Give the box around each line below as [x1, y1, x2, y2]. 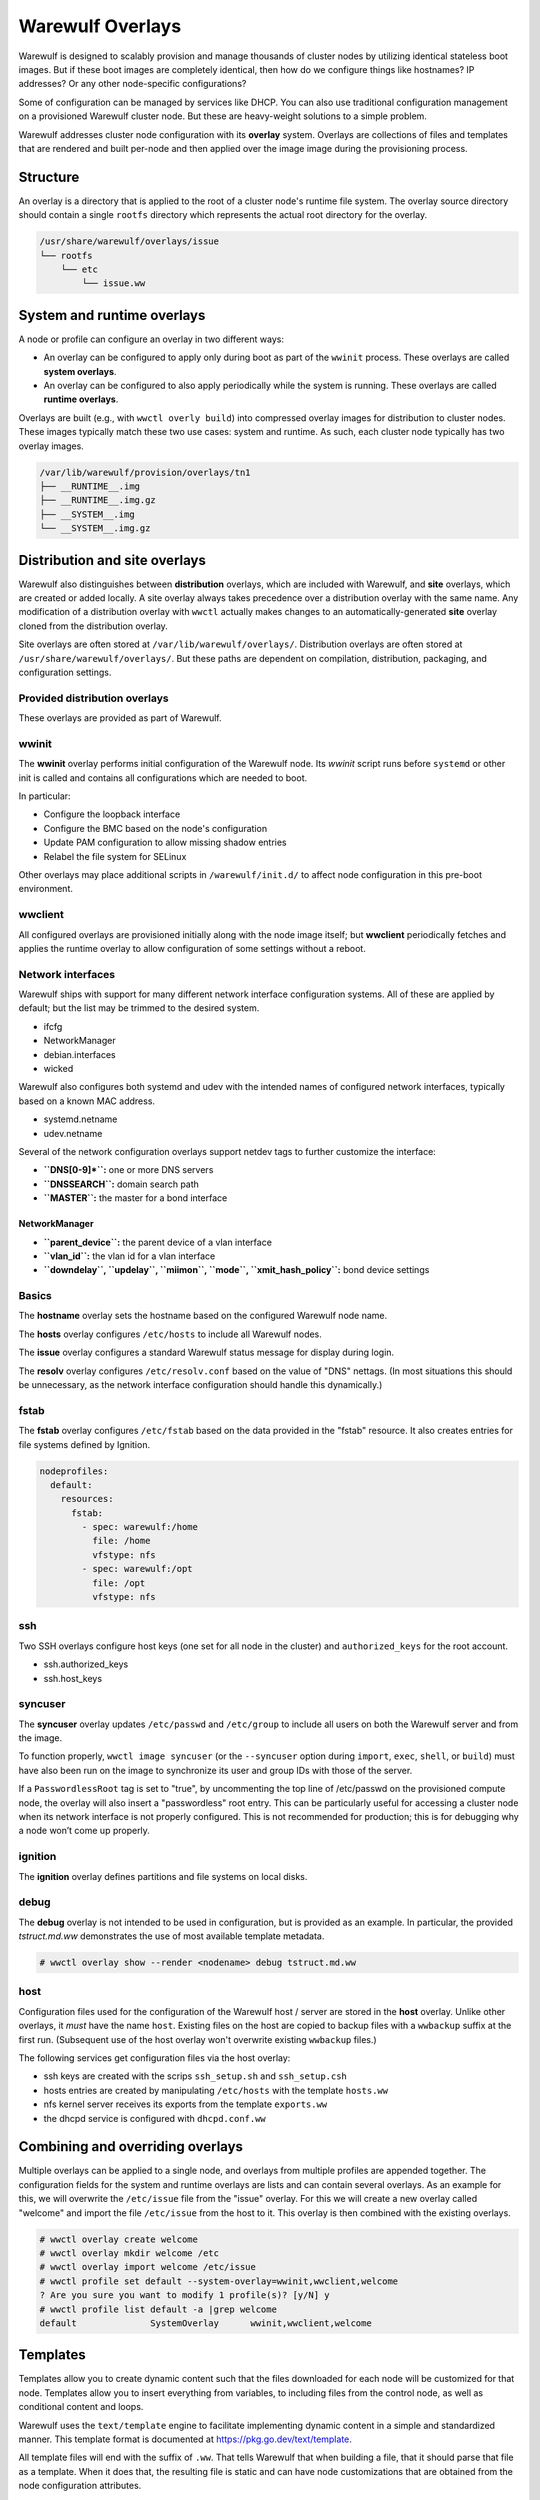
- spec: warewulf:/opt [81, 1563, 194, 1575]
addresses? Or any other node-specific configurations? [18, 78, 247, 90]
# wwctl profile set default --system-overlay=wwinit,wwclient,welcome [39, 2275, 399, 2287]
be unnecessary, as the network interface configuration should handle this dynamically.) [18, 1379, 383, 1390]
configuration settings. [18, 666, 112, 678]
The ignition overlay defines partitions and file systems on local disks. [18, 1870, 308, 1882]
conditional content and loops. [18, 2401, 144, 2413]
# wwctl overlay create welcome [39, 2233, 199, 2245]
